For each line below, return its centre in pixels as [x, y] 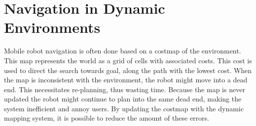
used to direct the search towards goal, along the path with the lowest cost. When [128, 70]
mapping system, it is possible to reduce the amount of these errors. [107, 118]
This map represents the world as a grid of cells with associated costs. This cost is [128, 60]
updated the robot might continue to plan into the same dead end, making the [123, 99]
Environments [52, 27]
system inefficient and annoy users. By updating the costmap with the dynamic [124, 108]
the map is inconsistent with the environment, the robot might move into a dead [126, 80]
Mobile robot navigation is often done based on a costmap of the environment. [123, 51]
